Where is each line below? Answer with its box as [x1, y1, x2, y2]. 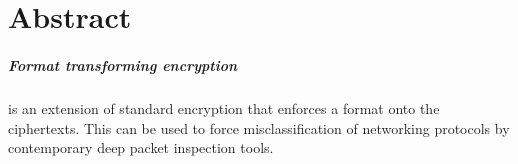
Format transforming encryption [8, 54, 238, 75]
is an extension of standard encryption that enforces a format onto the [8, 97, 440, 118]
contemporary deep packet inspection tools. [8, 137, 274, 158]
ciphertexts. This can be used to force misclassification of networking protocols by [8, 117, 510, 138]
